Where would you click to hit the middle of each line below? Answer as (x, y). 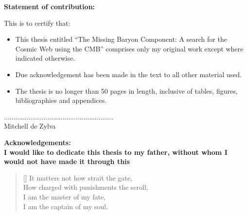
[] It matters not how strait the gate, (78, 177)
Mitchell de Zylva (30, 126)
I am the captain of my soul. (66, 206)
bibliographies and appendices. (61, 100)
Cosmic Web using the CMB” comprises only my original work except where (129, 48)
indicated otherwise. (45, 58)
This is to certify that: (37, 23)
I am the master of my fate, (64, 196)
